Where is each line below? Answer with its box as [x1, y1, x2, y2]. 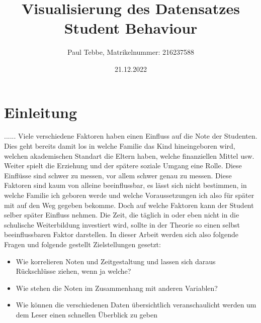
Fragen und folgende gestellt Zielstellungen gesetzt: [4, 239, 161, 249]
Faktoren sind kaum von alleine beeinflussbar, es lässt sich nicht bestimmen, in [4, 180, 247, 190]
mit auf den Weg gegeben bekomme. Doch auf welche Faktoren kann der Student [4, 199, 254, 210]
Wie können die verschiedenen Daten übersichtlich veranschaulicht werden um [16, 299, 256, 310]
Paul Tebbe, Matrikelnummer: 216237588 [67, 47, 194, 57]
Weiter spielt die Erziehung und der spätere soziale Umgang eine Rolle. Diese [4, 160, 242, 171]
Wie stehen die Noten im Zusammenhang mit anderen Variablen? [16, 282, 218, 293]
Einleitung [4, 101, 77, 122]
